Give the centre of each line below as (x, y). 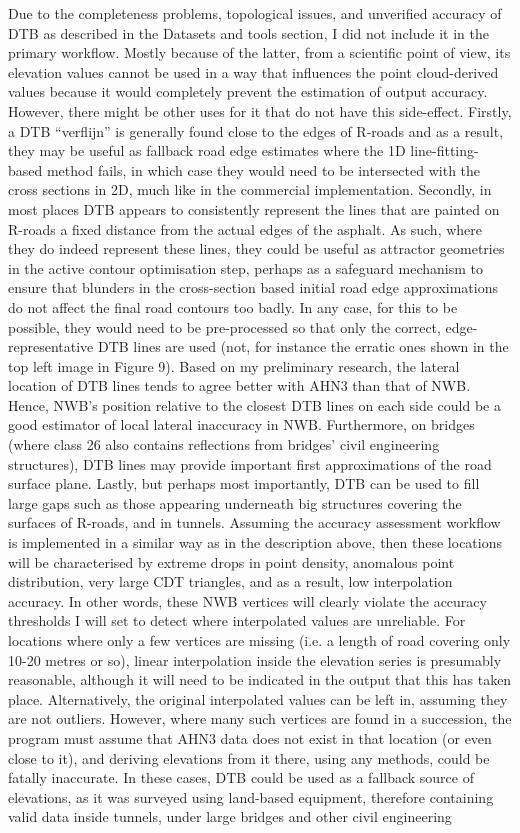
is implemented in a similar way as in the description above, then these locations (255, 542)
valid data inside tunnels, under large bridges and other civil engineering (230, 816)
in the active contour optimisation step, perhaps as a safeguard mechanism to (246, 267)
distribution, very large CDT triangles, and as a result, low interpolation (230, 581)
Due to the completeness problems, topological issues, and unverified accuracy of (255, 13)
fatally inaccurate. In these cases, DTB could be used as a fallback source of (241, 777)
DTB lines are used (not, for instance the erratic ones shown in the (303, 346)
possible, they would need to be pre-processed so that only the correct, (224, 326)
